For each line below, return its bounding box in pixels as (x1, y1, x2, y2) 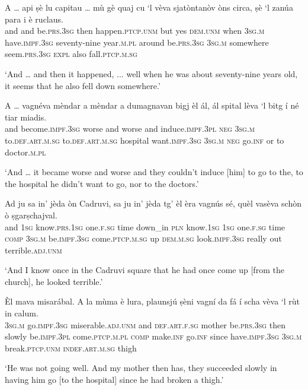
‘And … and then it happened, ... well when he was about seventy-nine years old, (5, 67, 298, 80)
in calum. (5, 307, 38, 319)
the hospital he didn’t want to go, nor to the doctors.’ (5, 177, 199, 189)
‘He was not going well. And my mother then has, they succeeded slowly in (5, 362, 277, 374)
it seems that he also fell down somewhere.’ (5, 79, 161, 91)
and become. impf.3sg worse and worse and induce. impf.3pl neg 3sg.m (5, 122, 255, 135)
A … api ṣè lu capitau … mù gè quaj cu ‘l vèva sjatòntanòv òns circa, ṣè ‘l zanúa (5, 1, 293, 13)
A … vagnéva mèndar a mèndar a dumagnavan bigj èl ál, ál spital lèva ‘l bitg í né (5, 99, 299, 112)
